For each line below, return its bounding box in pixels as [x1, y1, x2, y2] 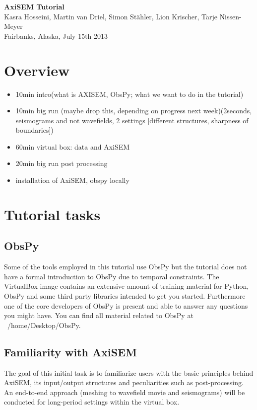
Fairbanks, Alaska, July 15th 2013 [4, 30, 108, 41]
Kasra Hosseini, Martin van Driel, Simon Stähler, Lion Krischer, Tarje [4, 11, 217, 21]
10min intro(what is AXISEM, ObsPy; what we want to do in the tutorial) [15, 88, 244, 99]
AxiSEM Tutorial [4, 1, 64, 11]
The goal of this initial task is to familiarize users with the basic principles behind [4, 367, 254, 378]
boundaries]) [15, 125, 54, 135]
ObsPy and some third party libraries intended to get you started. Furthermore [4, 291, 246, 301]
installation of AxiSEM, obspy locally [15, 175, 129, 185]
